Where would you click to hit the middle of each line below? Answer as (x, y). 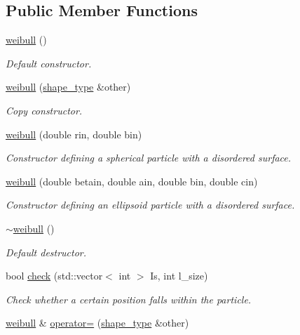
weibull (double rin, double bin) (74, 134)
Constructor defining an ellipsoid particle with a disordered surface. (150, 205)
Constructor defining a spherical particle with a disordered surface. (149, 158)
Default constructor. (49, 63)
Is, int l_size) (179, 276)
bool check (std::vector (54, 276)
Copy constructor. (44, 110)
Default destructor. (46, 252)
